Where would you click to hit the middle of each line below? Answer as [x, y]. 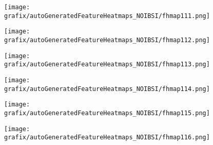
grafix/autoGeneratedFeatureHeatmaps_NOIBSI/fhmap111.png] [107, 16]
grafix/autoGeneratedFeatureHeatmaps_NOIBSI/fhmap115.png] [107, 113]
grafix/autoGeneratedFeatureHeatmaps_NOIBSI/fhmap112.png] [107, 40]
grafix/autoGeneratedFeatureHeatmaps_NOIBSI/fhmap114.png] [107, 89]
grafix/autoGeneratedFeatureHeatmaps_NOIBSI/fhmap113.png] [107, 65]
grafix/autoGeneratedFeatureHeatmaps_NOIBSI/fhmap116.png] [107, 138]
